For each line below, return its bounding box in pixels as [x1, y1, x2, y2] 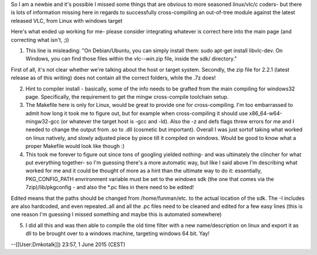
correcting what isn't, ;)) [11, 36, 70, 43]
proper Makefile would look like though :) [25, 143, 125, 150]
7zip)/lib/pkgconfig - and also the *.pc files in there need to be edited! [25, 184, 194, 191]
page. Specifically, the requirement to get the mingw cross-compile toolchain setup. [25, 93, 229, 100]
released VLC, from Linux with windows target [11, 17, 123, 24]
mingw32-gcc [25, 118, 60, 125]
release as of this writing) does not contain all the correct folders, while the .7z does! [11, 74, 216, 82]
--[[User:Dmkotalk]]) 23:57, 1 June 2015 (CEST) [11, 241, 126, 248]
